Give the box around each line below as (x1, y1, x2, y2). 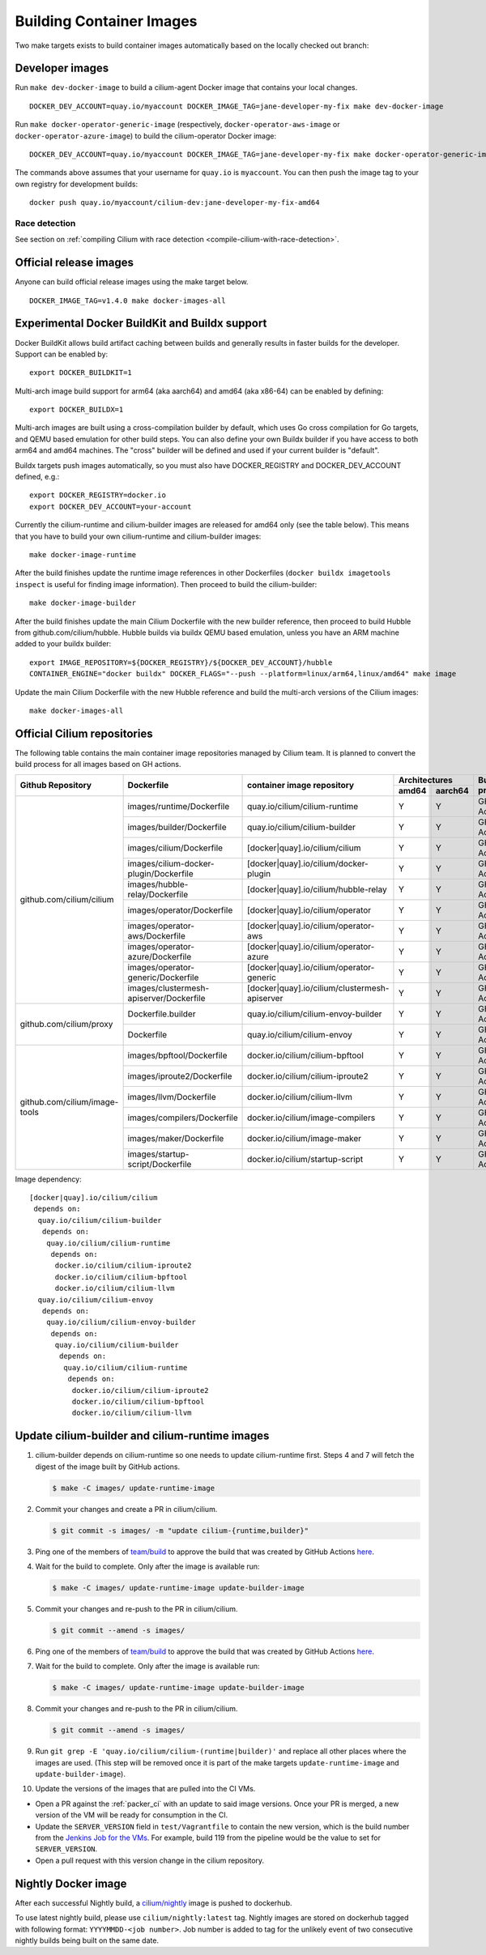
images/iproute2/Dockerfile (127, 1070, 232, 1081)
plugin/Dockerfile (127, 867, 194, 879)
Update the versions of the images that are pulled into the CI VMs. (35, 1784, 256, 1794)
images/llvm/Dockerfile (127, 1091, 216, 1102)
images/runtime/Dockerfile (127, 800, 230, 811)
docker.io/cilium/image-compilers (247, 1112, 376, 1123)
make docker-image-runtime (29, 551, 137, 559)
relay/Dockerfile (127, 888, 189, 900)
